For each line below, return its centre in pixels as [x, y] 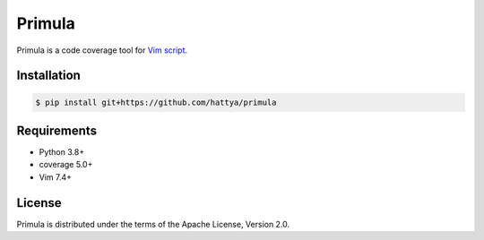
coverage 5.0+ [66, 165]
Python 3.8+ [62, 152]
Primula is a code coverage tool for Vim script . [102, 50]
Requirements [57, 130]
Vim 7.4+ [55, 177]
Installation [48, 76]
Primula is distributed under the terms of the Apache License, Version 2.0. [153, 224]
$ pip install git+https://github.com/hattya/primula [156, 102]
